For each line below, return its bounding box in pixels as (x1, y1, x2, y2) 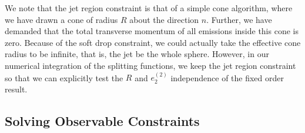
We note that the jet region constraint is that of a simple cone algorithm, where (5, 2, 293, 14)
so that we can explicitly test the (5, 71, 123, 84)
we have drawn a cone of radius (5, 13, 118, 25)
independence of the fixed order (170, 71, 284, 84)
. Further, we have (206, 13, 272, 25)
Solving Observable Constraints (5, 111, 200, 129)
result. (5, 82, 28, 95)
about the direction (129, 13, 199, 25)
